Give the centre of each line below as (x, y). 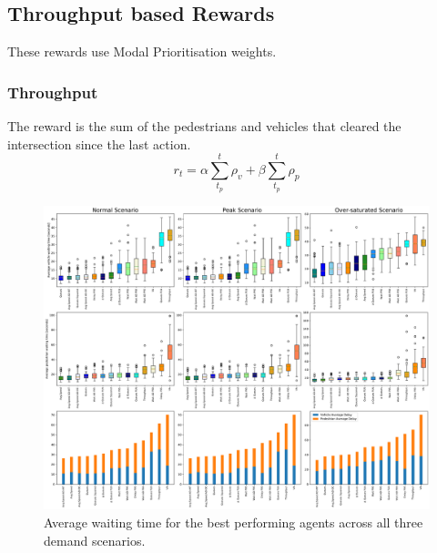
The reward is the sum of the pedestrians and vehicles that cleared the (204, 126)
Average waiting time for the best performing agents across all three (234, 522)
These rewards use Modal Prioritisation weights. (142, 51)
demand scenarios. (95, 540)
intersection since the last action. (99, 143)
